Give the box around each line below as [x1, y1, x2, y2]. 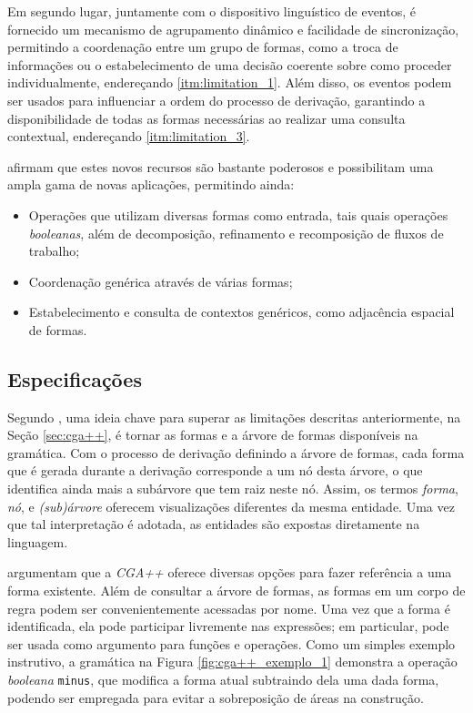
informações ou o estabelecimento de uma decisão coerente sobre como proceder [7, 55, 452, 74]
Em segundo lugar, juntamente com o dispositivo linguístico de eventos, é [7, 2, 416, 20]
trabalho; [28, 241, 80, 260]
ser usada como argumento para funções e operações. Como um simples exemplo [7, 634, 456, 653]
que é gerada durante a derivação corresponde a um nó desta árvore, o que [7, 461, 423, 480]
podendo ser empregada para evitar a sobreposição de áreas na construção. [7, 688, 424, 707]
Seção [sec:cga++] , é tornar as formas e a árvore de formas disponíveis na [7, 425, 418, 444]
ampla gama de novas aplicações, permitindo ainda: [7, 175, 295, 194]
